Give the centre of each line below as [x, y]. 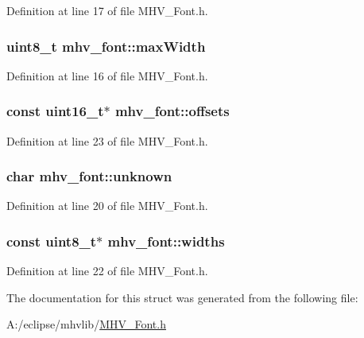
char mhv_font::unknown [89, 176]
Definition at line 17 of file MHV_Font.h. [107, 10]
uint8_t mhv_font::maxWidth [106, 46]
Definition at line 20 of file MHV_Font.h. [107, 206]
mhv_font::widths [166, 241]
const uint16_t [55, 111]
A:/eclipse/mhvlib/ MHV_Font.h [86, 324]
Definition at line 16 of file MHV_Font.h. [107, 75]
